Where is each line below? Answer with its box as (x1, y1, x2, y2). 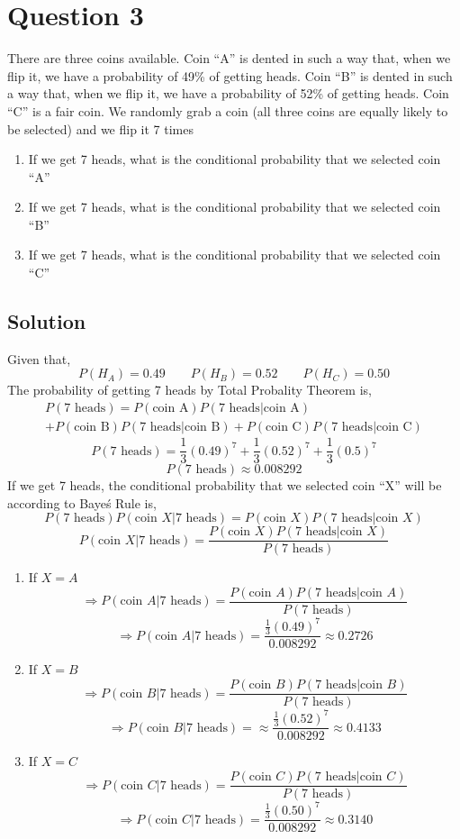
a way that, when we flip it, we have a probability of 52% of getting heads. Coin (7, 84, 449, 103)
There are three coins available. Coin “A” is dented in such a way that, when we (7, 49, 451, 68)
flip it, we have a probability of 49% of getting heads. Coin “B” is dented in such (7, 66, 453, 85)
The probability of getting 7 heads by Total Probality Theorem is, (7, 380, 372, 399)
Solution (7, 307, 86, 335)
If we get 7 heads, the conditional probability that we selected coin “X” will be (7, 476, 442, 495)
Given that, (7, 349, 71, 368)
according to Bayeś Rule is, (7, 493, 157, 512)
